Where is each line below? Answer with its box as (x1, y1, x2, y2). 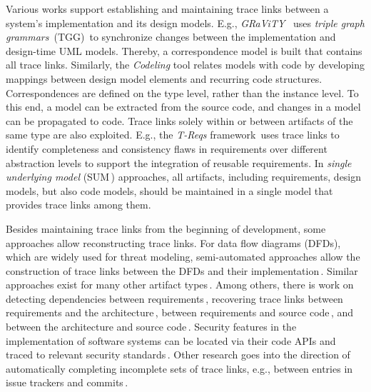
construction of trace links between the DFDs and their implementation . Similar (6, 263, 358, 278)
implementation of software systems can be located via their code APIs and (6, 333, 336, 348)
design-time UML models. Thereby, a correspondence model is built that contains (6, 43, 362, 58)
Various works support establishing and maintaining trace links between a (6, 1, 329, 16)
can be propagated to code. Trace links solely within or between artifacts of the (6, 113, 353, 128)
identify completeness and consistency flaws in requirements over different (6, 141, 327, 156)
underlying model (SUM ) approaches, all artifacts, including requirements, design (6, 169, 362, 184)
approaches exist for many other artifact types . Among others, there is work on (6, 277, 354, 292)
